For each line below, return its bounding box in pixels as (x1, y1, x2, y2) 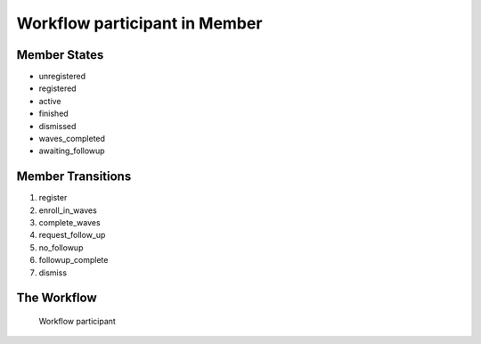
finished (38, 108, 69, 119)
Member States (16, 47, 104, 62)
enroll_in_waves (38, 205, 97, 216)
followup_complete (38, 255, 109, 266)
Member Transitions (16, 169, 132, 184)
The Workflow (16, 291, 97, 306)
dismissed (38, 120, 77, 131)
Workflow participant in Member (16, 13, 263, 33)
